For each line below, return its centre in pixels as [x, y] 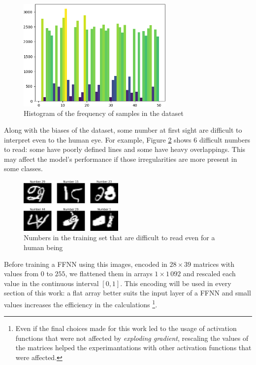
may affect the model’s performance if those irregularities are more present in [121, 159]
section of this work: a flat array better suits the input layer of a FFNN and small [128, 293]
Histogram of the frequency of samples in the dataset [104, 113]
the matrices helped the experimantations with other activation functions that [133, 347]
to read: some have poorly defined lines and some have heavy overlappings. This [125, 149]
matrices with [214, 264]
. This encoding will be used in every [176, 283]
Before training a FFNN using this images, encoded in [86, 264]
